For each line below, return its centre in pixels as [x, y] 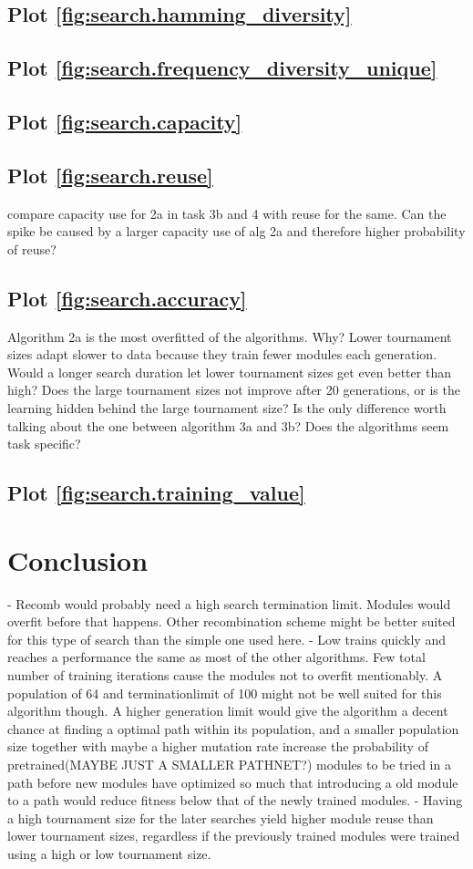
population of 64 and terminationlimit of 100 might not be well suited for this [225, 693]
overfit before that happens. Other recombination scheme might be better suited [231, 621]
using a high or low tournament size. [109, 853]
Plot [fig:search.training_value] [156, 493]
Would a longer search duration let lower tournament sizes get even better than [229, 372]
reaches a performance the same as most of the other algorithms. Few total [216, 657]
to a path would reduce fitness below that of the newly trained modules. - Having [235, 800]
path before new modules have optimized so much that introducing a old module [233, 782]
